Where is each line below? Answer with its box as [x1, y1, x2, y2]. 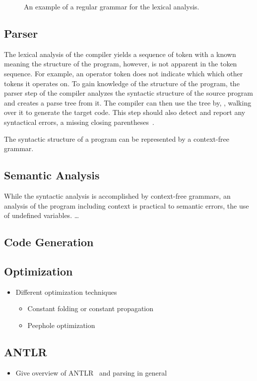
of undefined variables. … [4, 210, 79, 220]
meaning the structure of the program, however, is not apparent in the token [4, 58, 237, 69]
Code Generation [4, 234, 94, 250]
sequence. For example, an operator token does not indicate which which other [4, 68, 243, 78]
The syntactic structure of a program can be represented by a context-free [4, 133, 229, 144]
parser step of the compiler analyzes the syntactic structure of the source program [4, 88, 254, 98]
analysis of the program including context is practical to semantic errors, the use [4, 200, 249, 211]
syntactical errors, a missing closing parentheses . [4, 116, 154, 127]
